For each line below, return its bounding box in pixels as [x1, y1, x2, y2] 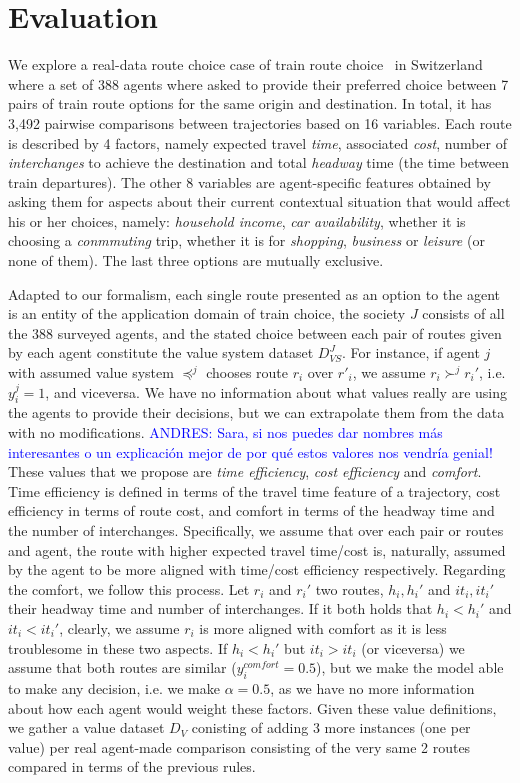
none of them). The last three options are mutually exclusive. [8, 250, 384, 271]
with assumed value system [8, 362, 174, 383]
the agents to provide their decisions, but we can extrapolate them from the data [8, 402, 505, 423]
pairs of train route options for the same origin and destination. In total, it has [8, 93, 492, 114]
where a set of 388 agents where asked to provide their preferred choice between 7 [8, 73, 509, 94]
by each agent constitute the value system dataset [8, 342, 314, 363]
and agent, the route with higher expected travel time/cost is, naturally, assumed [8, 539, 506, 560]
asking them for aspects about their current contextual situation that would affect [8, 191, 511, 212]
